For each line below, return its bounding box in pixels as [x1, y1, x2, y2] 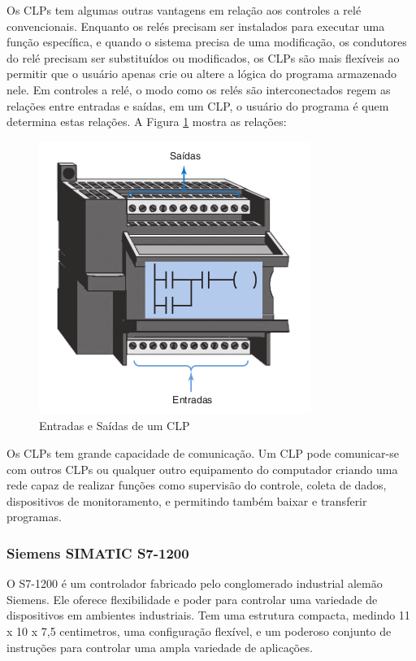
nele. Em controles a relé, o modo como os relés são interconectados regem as [6, 80, 391, 98]
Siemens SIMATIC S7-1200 [6, 542, 189, 563]
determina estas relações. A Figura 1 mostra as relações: [6, 113, 287, 130]
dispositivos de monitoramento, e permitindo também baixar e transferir [6, 492, 367, 509]
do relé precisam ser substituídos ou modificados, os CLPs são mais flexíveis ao [6, 49, 400, 66]
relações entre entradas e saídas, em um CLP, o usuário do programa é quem [6, 97, 389, 114]
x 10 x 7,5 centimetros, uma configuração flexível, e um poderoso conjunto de [6, 622, 392, 639]
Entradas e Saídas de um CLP [39, 417, 190, 434]
